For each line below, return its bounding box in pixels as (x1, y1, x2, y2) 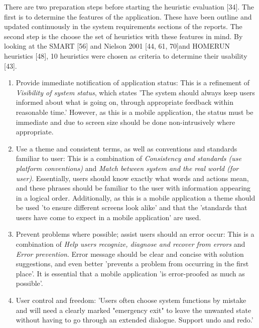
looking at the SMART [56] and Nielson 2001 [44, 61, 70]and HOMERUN (4, 41, 230, 51)
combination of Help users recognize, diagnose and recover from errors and (16, 239, 245, 249)
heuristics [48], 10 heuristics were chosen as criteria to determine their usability (4, 50, 247, 61)
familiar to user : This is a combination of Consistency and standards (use (16, 153, 242, 163)
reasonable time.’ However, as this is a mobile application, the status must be (16, 106, 253, 117)
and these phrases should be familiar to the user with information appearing (16, 183, 251, 193)
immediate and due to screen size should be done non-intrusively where (16, 116, 235, 127)
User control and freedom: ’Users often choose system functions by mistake (16, 295, 246, 305)
